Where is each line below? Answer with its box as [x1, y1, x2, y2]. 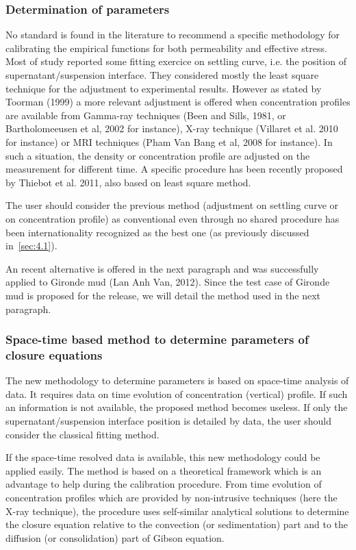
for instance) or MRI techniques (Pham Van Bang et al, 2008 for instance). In [5, 134, 333, 149]
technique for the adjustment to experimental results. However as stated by [5, 81, 322, 95]
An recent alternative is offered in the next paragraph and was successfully [5, 261, 319, 275]
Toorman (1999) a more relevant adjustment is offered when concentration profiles [5, 95, 351, 109]
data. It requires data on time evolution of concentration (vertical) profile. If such [5, 386, 348, 401]
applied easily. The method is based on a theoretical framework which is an [5, 463, 322, 477]
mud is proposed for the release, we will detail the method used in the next [5, 288, 321, 302]
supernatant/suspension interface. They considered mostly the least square [5, 68, 319, 82]
